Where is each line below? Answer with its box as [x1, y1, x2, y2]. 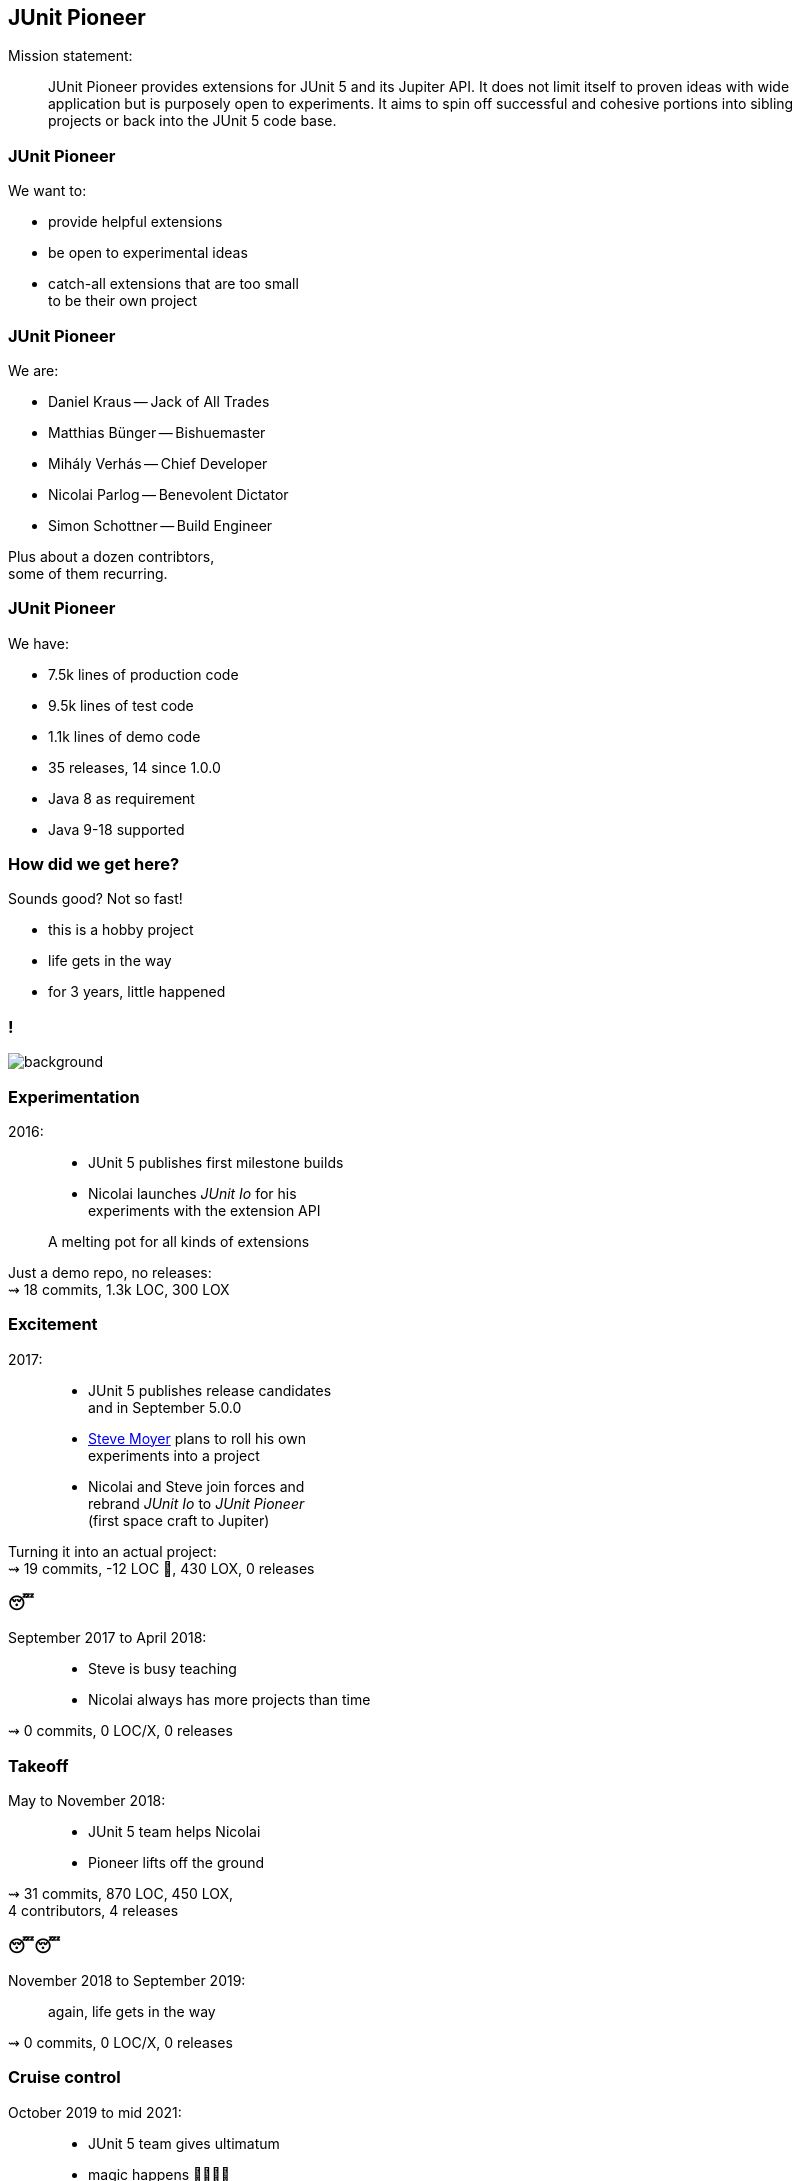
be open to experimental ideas [48, 244, 248, 262]
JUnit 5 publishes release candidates [88, 1381, 332, 1399]
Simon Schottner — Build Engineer [48, 516, 273, 534]
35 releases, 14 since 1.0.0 [48, 758, 221, 776]
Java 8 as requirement [48, 789, 195, 807]
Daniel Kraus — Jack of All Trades [48, 392, 270, 410]
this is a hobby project [48, 921, 194, 939]
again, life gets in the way [48, 2002, 216, 2020]
